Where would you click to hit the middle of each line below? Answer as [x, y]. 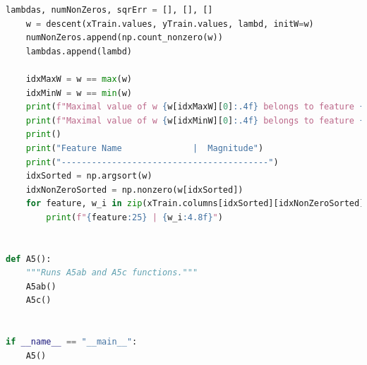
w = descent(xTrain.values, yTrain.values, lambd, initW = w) [170, 24]
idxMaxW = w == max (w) [79, 79]
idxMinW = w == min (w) [79, 93]
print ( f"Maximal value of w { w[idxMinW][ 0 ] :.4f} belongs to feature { [195, 120]
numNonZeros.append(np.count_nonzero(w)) [124, 38]
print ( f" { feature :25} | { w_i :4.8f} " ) [134, 217]
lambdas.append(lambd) [79, 51]
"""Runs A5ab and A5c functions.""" [112, 273]
